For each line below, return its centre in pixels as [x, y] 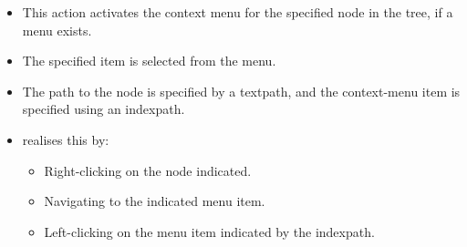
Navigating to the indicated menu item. [155, 201]
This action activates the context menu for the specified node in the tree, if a [238, 12]
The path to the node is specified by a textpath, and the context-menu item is [241, 91]
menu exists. [57, 30]
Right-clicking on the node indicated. [148, 170]
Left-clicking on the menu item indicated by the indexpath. [209, 231]
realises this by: [66, 139]
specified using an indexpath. [104, 109]
